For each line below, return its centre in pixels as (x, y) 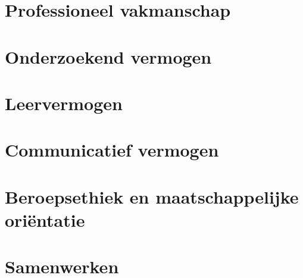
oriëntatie (45, 219)
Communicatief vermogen (112, 150)
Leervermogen (64, 103)
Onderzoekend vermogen (108, 56)
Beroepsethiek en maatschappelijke (152, 196)
